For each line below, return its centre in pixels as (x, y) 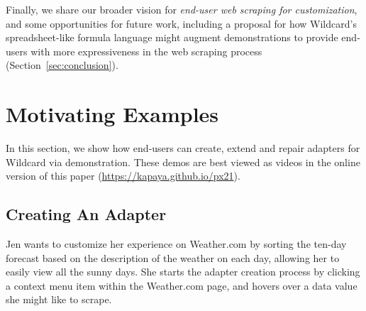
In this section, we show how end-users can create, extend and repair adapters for (183, 148)
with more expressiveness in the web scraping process (146, 51)
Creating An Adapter (86, 214)
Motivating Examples (112, 114)
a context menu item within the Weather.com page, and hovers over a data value (182, 285)
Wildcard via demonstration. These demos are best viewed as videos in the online (183, 162)
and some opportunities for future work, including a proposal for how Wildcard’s (181, 23)
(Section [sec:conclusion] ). (62, 65)
